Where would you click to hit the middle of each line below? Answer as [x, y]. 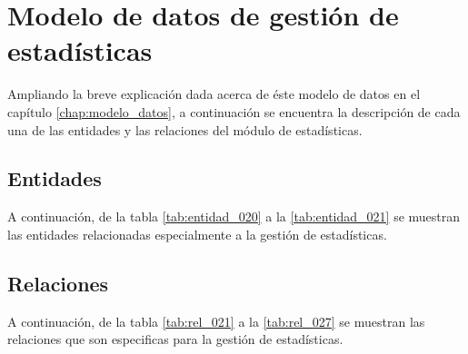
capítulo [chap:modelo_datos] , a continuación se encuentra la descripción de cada [234, 111]
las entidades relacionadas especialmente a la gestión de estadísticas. [197, 234]
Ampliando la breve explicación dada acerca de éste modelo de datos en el [214, 94]
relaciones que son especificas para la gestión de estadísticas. [175, 339]
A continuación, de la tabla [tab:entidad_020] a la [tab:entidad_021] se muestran [234, 216]
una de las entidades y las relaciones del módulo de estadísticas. [185, 129]
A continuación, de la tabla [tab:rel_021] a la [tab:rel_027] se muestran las [216, 321]
